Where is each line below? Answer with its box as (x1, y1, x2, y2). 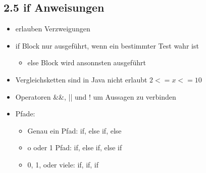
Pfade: (15, 108, 35, 119)
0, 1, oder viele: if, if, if (27, 159, 99, 169)
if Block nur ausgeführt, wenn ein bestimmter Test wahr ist (15, 40, 199, 51)
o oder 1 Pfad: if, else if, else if (27, 142, 122, 153)
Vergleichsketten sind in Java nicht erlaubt (15, 74, 147, 84)
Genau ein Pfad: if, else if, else (27, 125, 122, 136)
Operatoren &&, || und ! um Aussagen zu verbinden (15, 91, 176, 102)
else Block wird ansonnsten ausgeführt (27, 57, 146, 68)
